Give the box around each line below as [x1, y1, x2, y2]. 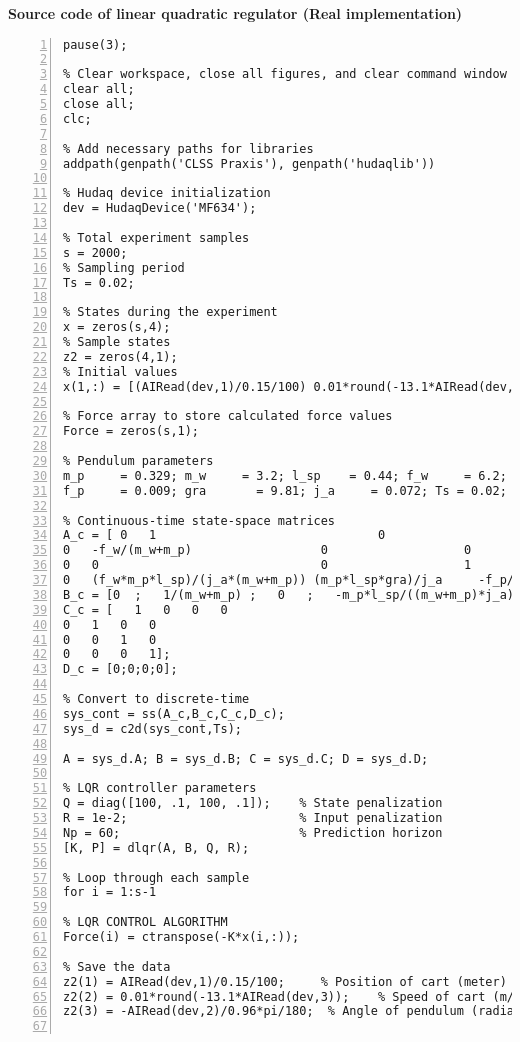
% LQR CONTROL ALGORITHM [63, 915, 228, 930]
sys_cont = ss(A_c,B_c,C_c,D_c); [63, 706, 285, 721]
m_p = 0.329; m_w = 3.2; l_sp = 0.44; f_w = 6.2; [63, 468, 507, 483]
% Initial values [63, 364, 178, 379]
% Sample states [63, 335, 171, 350]
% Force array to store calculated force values [63, 409, 393, 424]
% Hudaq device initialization [63, 186, 271, 201]
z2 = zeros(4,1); [63, 349, 178, 364]
